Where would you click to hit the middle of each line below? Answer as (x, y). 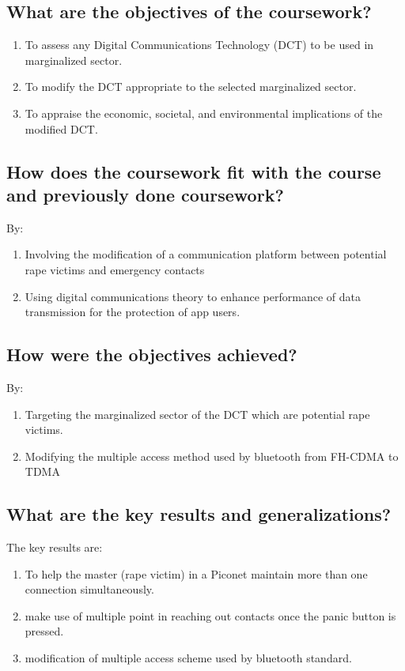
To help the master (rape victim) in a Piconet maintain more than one (196, 573)
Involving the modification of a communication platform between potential (206, 254)
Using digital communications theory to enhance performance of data (193, 296)
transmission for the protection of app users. (132, 312)
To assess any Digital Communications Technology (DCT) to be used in (199, 45)
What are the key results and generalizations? (199, 514)
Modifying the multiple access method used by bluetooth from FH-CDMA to (212, 456)
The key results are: (55, 547)
